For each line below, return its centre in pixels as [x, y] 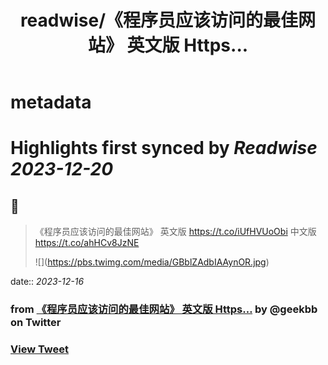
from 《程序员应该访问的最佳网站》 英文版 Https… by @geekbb [164, 309]
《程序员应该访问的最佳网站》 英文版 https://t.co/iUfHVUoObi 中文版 [175, 232]
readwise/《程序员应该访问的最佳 [159, 20]
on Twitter [36, 323]
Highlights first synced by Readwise [164, 148]
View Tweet [40, 349]
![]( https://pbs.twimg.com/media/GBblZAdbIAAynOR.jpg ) [152, 262]
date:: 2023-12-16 [47, 282]
